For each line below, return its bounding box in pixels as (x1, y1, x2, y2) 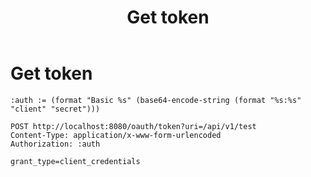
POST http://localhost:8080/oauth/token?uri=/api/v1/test (10, 121, 257, 131)
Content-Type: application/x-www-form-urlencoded (10, 130, 222, 140)
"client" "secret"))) (10, 104, 101, 114)
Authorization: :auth (10, 139, 101, 149)
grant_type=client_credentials (10, 156, 141, 166)
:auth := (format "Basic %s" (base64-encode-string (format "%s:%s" (10, 95, 302, 105)
